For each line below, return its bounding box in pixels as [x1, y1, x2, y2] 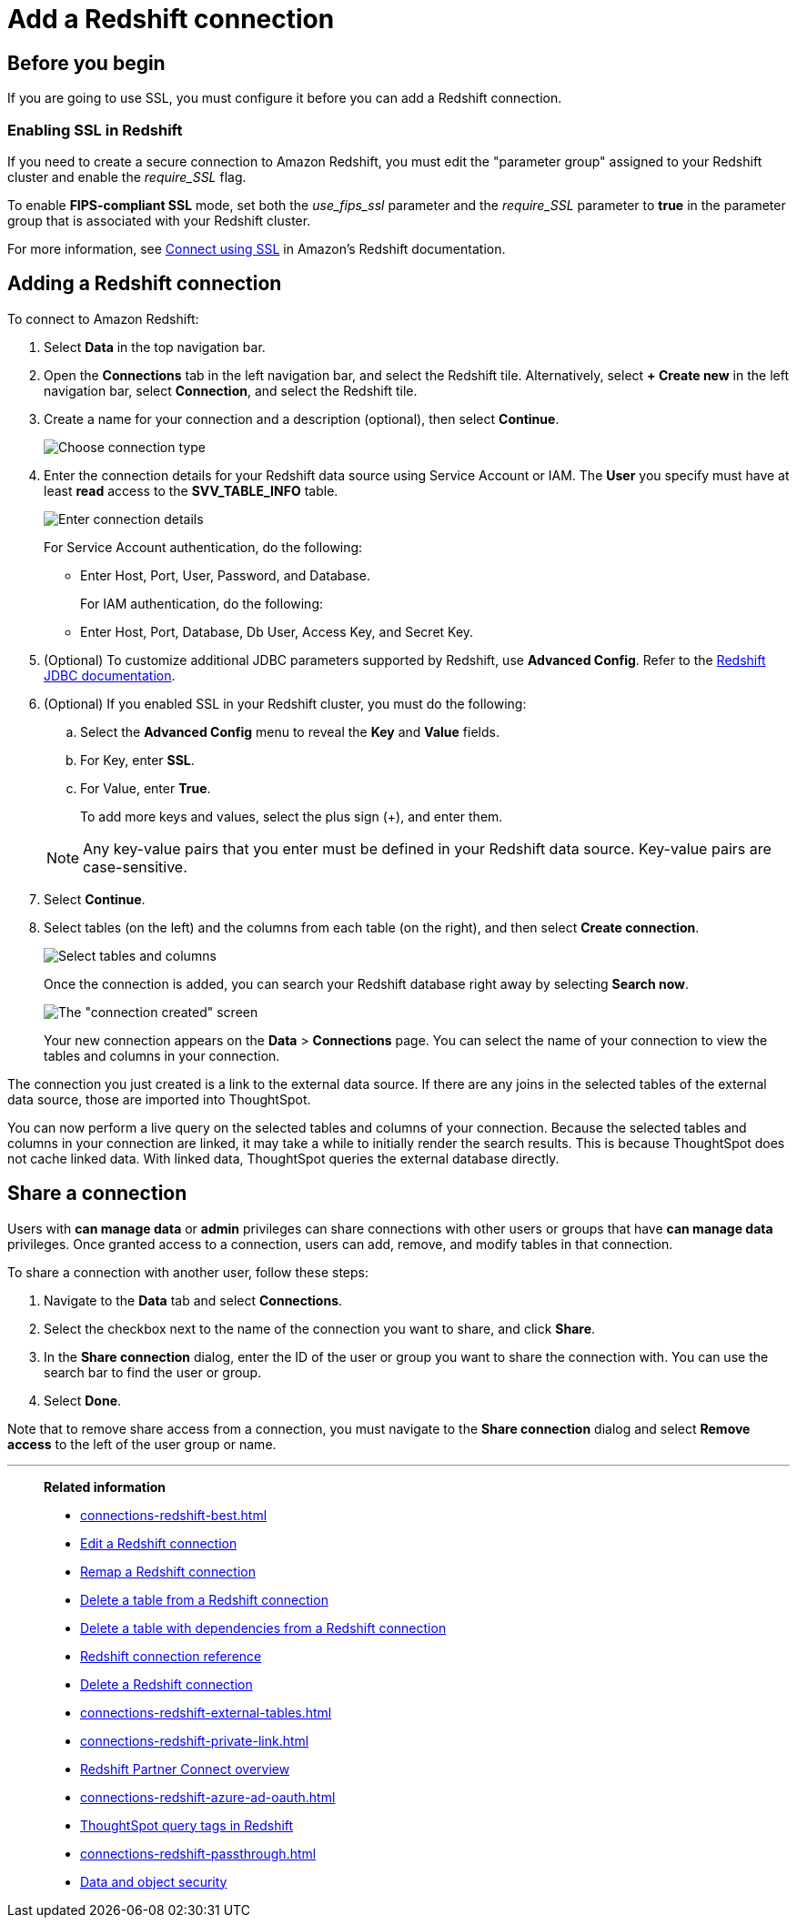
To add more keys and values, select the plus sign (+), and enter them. [80, 808, 503, 824]
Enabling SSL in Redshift [7, 120, 183, 139]
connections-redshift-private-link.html [80, 1732, 309, 1749]
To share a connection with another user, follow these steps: [7, 1264, 368, 1280]
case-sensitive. [83, 857, 187, 876]
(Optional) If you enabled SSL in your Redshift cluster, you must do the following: [44, 695, 527, 711]
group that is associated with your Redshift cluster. [7, 212, 311, 228]
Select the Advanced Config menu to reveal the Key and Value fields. [80, 723, 499, 740]
